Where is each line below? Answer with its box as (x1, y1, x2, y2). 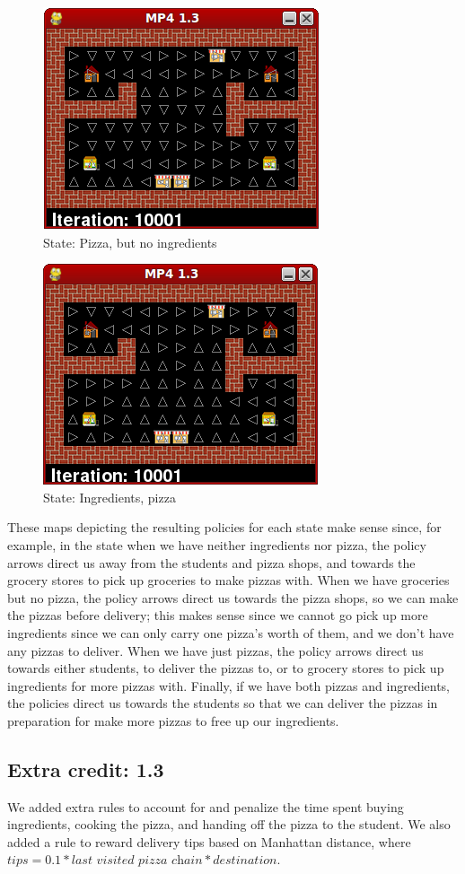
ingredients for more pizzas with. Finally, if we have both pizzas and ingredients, (7, 676, 451, 695)
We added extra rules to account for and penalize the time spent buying (7, 797, 404, 816)
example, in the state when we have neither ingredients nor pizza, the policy (7, 535, 426, 554)
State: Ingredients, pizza (43, 487, 176, 506)
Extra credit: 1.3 (7, 755, 164, 782)
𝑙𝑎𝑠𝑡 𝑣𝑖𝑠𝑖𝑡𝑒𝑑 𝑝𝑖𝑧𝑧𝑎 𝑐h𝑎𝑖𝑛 (71, 854, 203, 868)
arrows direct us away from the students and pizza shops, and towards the (7, 553, 416, 572)
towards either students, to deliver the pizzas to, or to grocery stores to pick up (7, 659, 444, 677)
